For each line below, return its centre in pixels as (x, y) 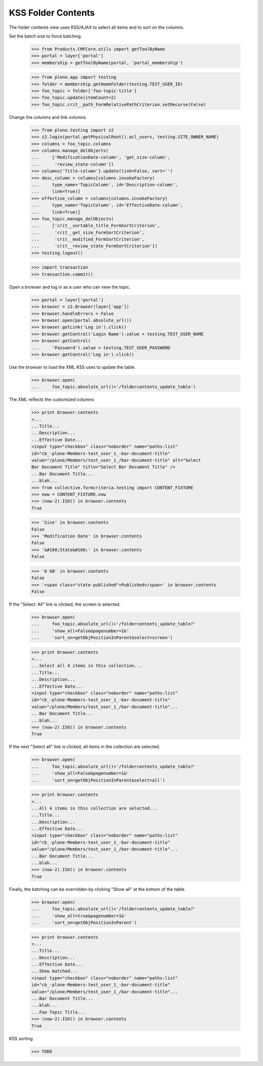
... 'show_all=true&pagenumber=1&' (79, 916)
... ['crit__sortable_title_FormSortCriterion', (96, 226)
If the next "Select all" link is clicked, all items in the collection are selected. (85, 747)
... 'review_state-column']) (73, 164)
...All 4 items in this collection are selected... (94, 808)
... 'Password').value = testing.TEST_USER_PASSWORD (101, 348)
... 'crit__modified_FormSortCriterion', (88, 239)
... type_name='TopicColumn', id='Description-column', (105, 185)
